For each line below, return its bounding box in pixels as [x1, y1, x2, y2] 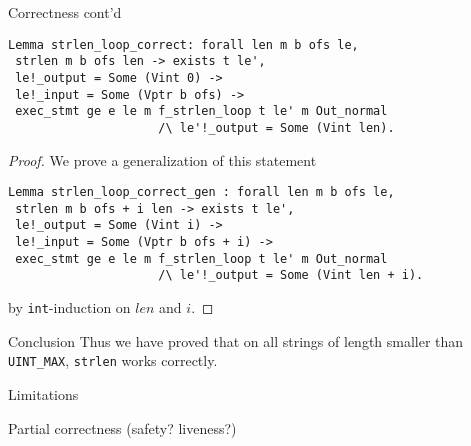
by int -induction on [8, 297, 131, 318]
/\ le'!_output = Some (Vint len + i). [158, 268, 424, 283]
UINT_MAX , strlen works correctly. [8, 350, 218, 371]
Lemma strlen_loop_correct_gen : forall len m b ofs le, [8, 185, 395, 200]
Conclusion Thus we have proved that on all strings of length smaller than [8, 330, 464, 351]
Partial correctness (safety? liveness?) [8, 417, 237, 438]
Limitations [8, 383, 79, 404]
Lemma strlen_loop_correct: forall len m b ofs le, [8, 37, 359, 52]
